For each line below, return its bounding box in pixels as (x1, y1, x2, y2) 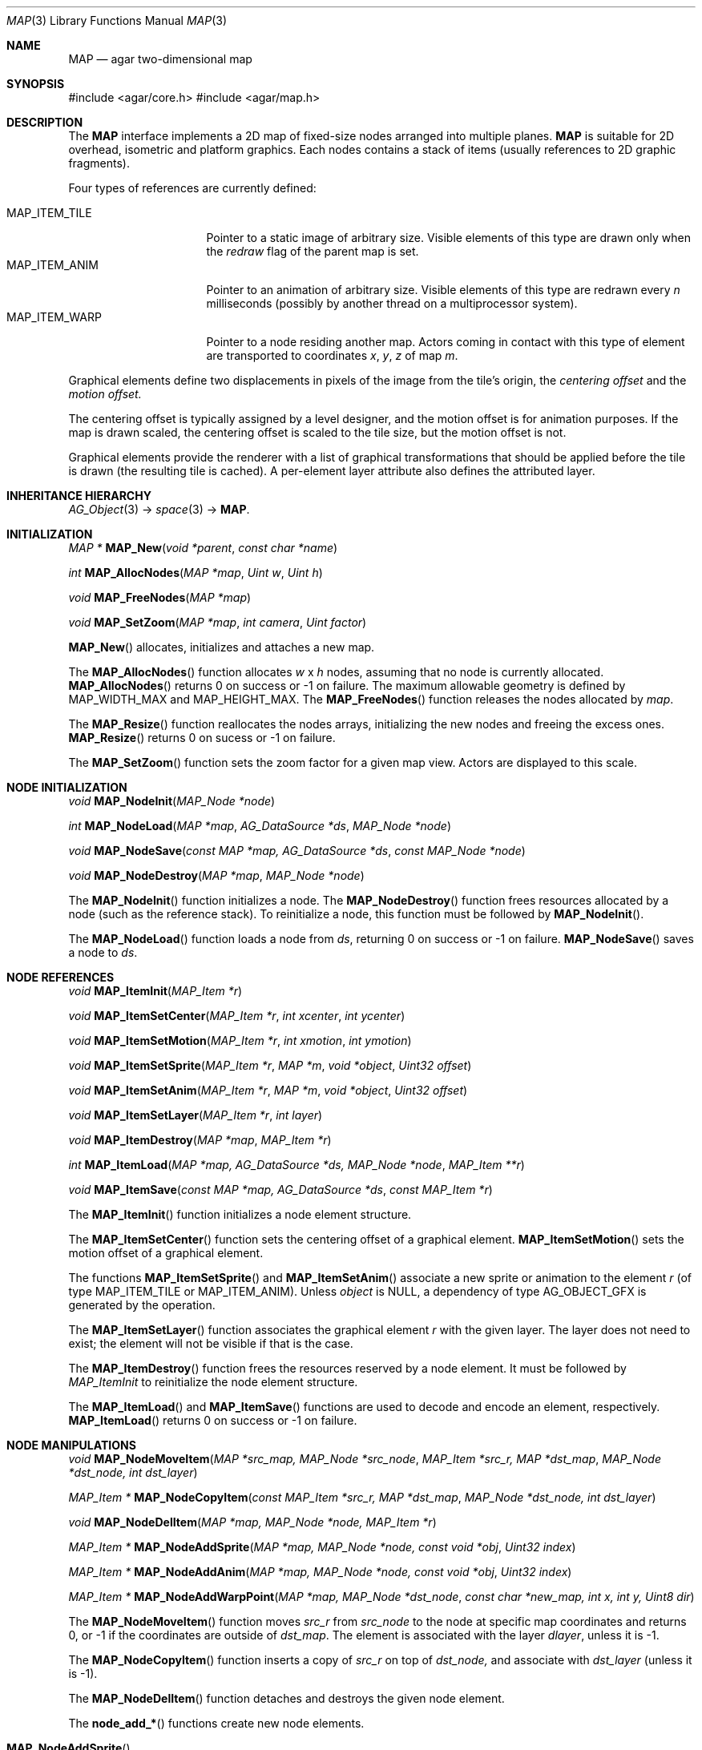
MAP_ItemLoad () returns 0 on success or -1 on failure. (68, 1413, 357, 1427)
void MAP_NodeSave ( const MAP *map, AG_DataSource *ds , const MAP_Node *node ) (68, 844, 526, 857)
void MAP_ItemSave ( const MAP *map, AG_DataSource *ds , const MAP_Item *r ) (68, 1183, 493, 1196)
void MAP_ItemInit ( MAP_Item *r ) (68, 984, 243, 998)
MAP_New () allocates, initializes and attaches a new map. (68, 640, 375, 654)
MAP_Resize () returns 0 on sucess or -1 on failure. (68, 731, 336, 744)
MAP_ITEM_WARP (6, 310, 102, 324)
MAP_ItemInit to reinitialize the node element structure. (68, 1375, 358, 1389)
